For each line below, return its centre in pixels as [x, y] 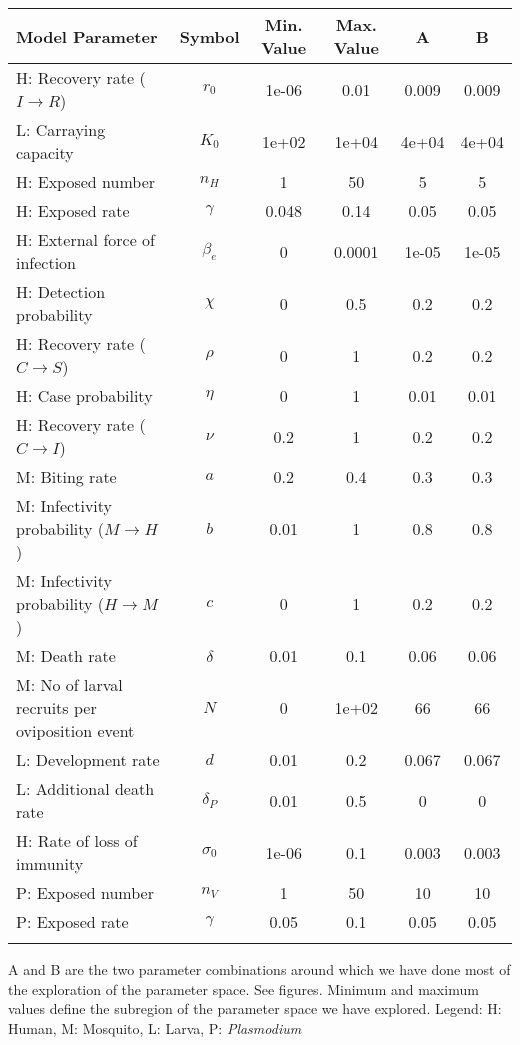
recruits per [56, 707]
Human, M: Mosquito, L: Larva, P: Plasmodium [155, 1027]
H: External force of [85, 239]
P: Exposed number [85, 892]
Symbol [209, 36]
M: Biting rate [66, 476]
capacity [45, 152]
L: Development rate [88, 759]
